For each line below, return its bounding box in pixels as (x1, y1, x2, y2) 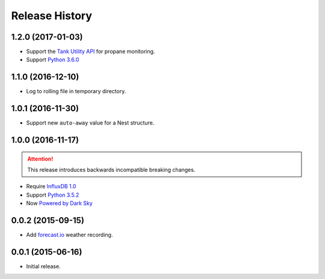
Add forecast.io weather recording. (26, 231, 113, 239)
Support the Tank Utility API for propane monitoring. (26, 48, 155, 55)
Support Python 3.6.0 (26, 56, 79, 63)
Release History (11, 9, 93, 22)
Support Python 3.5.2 (26, 191, 79, 198)
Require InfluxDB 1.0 (26, 183, 76, 190)
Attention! (27, 155, 54, 162)
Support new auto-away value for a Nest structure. (26, 119, 155, 126)
